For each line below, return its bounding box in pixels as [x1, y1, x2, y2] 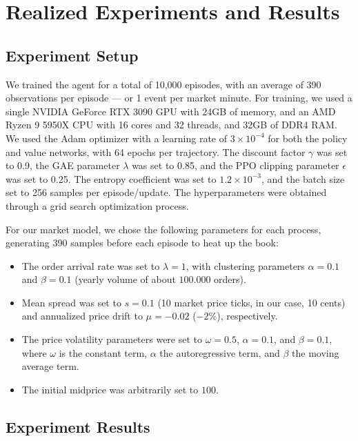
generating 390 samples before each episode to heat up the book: [6, 235, 279, 250]
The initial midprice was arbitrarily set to [21, 382, 199, 396]
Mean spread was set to [21, 295, 121, 309]
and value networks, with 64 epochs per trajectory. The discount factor [6, 144, 306, 159]
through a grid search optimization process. [6, 198, 189, 213]
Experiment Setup [6, 44, 139, 66]
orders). [214, 272, 246, 286]
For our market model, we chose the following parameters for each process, [6, 222, 321, 236]
